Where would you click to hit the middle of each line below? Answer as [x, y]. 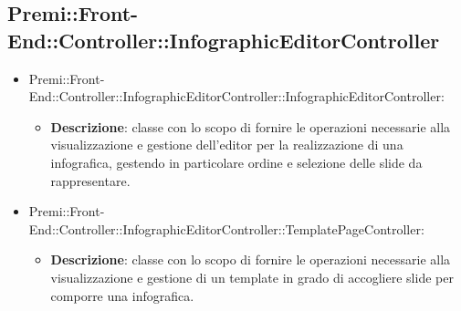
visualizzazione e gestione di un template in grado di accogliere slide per [252, 277]
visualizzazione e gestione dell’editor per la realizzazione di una [227, 145]
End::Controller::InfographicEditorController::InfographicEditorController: [236, 96]
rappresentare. [90, 180]
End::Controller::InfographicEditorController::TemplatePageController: [226, 228]
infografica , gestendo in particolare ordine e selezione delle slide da [236, 162]
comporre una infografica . [122, 295]
